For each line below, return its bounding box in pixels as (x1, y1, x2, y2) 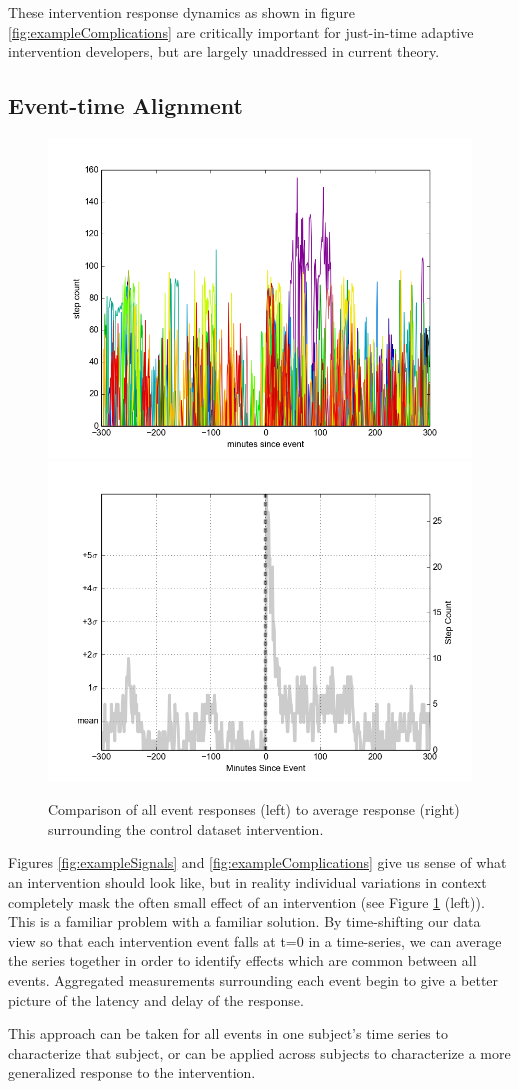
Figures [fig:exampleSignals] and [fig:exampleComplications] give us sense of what (8, 852, 507, 873)
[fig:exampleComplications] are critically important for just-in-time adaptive (8, 21, 474, 42)
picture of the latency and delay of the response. (8, 989, 304, 1010)
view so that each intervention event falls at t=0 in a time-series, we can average (8, 930, 502, 951)
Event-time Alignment (8, 90, 243, 121)
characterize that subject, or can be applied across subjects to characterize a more (8, 1042, 511, 1063)
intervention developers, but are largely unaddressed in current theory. (8, 41, 440, 62)
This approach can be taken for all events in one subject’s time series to (8, 1023, 448, 1044)
